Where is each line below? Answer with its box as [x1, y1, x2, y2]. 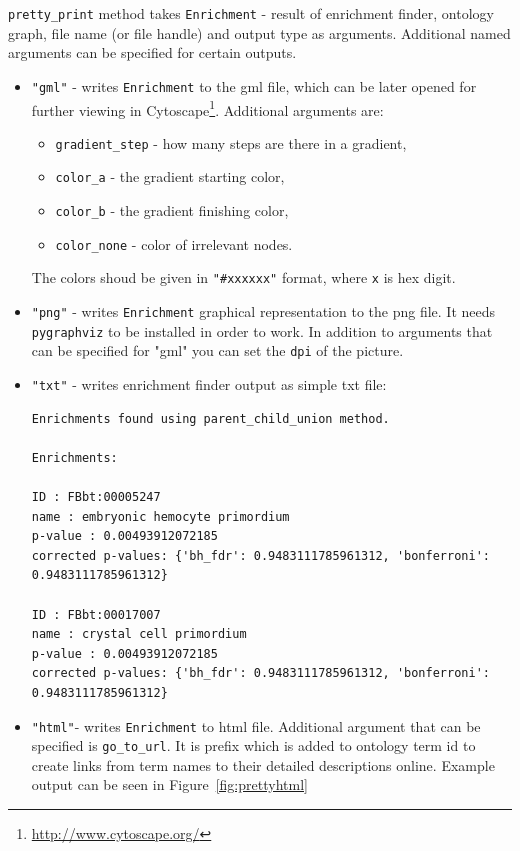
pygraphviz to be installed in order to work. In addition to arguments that [31, 320, 493, 341]
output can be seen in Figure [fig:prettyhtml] [31, 774, 308, 795]
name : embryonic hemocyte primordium [31, 509, 290, 524]
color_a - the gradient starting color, [55, 166, 285, 187]
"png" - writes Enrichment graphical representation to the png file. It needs [31, 301, 496, 322]
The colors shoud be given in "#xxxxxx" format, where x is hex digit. [31, 267, 456, 288]
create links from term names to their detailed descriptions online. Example [31, 754, 495, 775]
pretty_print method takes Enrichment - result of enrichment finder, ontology [8, 3, 494, 23]
